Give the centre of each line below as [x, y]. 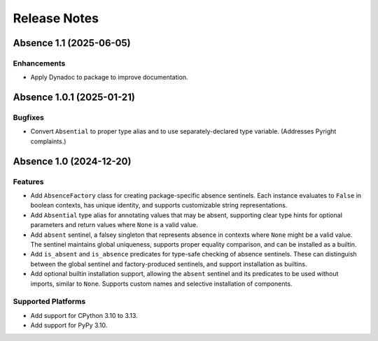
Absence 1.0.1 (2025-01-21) [74, 97]
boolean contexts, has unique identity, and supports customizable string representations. [159, 205]
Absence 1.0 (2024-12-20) [72, 161]
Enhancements [39, 63]
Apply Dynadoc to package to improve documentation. [109, 78]
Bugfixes [29, 117]
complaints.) [48, 141]
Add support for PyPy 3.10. [69, 326]
